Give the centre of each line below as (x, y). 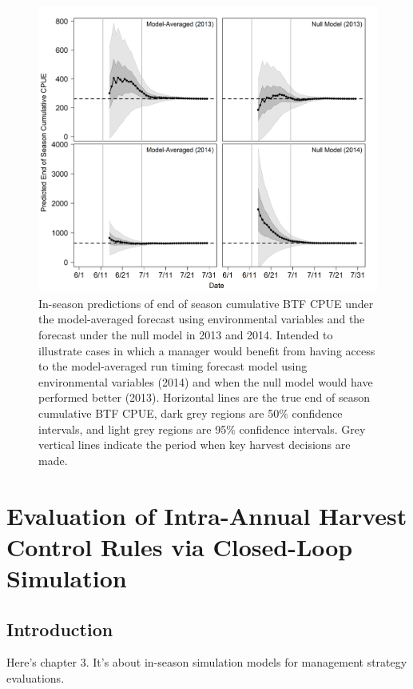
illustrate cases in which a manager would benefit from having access (207, 350)
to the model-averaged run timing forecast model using (173, 366)
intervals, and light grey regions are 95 (133, 429)
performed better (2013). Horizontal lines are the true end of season (205, 397)
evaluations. (36, 677)
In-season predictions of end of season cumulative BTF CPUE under (206, 303)
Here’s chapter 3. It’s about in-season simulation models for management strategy (207, 662)
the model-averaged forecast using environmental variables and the (202, 319)
